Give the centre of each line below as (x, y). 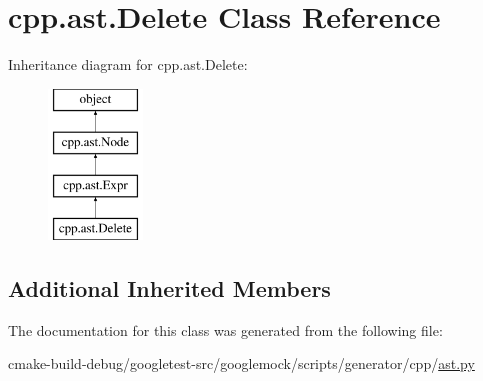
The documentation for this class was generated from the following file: (225, 329)
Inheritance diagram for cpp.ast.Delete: (128, 64)
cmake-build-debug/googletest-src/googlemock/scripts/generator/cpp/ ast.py (241, 363)
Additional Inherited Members (169, 287)
